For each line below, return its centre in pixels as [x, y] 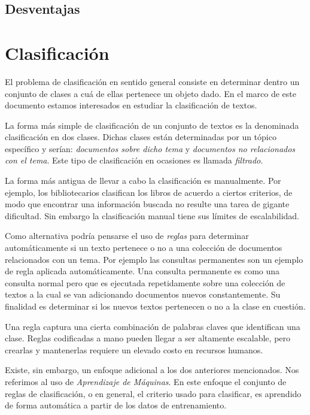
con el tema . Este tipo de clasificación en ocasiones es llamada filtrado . [134, 160]
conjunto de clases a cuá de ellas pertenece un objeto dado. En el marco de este [151, 93]
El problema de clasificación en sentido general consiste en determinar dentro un [152, 81]
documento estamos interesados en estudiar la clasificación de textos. [131, 105]
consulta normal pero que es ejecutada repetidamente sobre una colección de [145, 282]
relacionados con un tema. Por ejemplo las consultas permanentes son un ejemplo [154, 259]
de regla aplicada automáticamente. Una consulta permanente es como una [142, 271]
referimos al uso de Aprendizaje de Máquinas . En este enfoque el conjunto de [146, 381]
